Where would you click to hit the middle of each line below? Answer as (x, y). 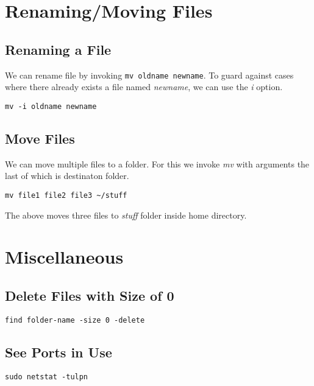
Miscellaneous (64, 257)
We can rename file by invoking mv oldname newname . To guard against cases (149, 75)
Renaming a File (58, 49)
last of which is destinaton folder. (67, 176)
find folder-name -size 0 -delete (75, 320)
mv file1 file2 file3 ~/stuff (66, 195)
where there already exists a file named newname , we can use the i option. (144, 87)
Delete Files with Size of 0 (90, 295)
